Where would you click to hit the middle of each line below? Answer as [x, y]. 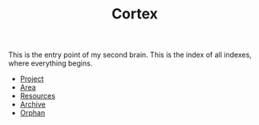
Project [32, 79]
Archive [32, 104]
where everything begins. [51, 63]
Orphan [32, 113]
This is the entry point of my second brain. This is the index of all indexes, [130, 55]
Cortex [135, 14]
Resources [38, 96]
